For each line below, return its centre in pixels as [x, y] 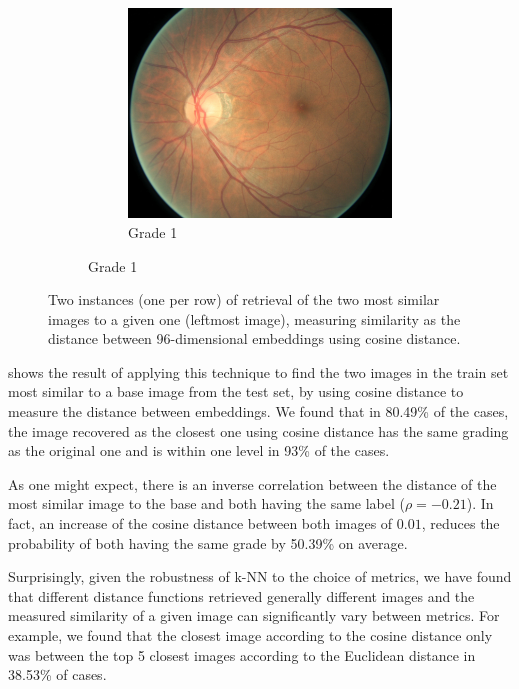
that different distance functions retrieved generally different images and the [241, 595]
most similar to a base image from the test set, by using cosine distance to [236, 391]
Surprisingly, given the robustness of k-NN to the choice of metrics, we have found [260, 576]
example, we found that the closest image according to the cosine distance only [250, 635]
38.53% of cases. [57, 674]
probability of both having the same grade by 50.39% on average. [208, 542]
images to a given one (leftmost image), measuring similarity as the [254, 318]
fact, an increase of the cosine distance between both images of [200, 523]
